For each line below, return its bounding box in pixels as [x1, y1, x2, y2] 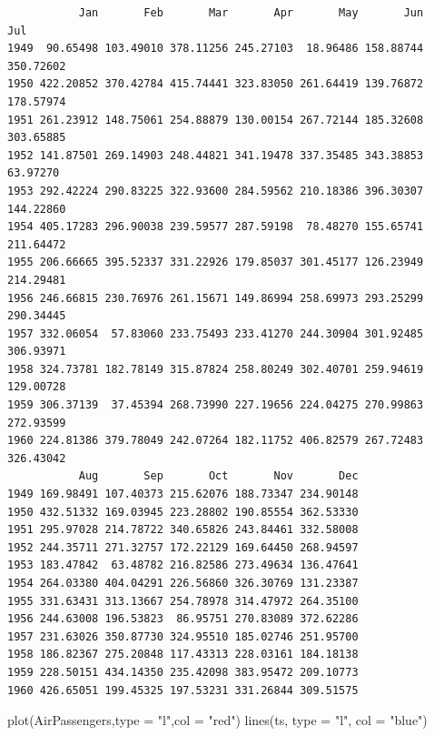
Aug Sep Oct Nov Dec [78, 469, 359, 483]
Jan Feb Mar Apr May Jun [78, 6, 424, 19]
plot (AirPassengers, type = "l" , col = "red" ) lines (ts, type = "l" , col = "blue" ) [7, 711, 428, 730]
